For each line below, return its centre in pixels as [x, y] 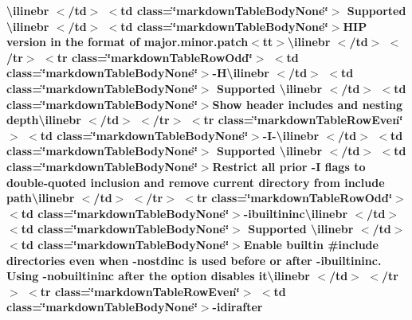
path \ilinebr [41, 198]
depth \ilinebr [44, 120]
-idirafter [237, 307]
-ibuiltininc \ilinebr [296, 213]
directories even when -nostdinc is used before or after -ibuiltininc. [194, 260]
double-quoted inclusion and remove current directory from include [196, 182]
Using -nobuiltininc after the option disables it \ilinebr [158, 276]
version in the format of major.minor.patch [128, 42]
